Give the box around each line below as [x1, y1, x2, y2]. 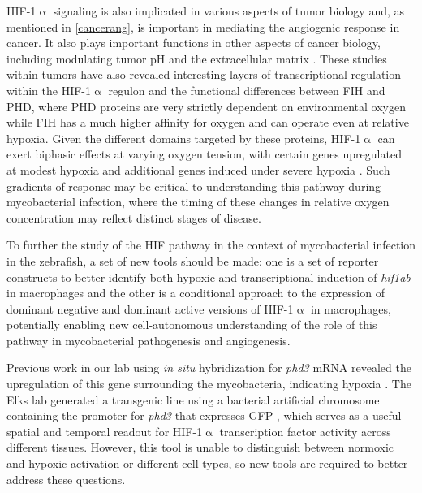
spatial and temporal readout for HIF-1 [6, 422, 203, 439]
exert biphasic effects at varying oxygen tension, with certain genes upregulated [6, 145, 402, 162]
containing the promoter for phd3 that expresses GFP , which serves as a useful [6, 407, 402, 424]
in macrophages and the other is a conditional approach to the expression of [6, 284, 385, 301]
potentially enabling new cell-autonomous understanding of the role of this [6, 316, 377, 333]
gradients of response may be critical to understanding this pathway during [6, 177, 381, 194]
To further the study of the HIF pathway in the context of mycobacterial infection [6, 236, 416, 253]
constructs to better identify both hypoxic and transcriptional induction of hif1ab [6, 268, 411, 285]
